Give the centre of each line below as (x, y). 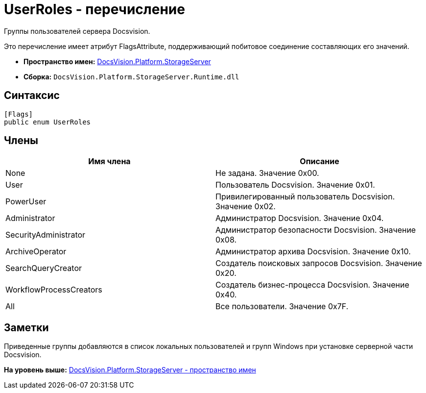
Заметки (26, 327)
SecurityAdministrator (46, 235)
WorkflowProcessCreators (54, 290)
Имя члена (109, 161)
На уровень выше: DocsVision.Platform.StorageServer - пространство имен (130, 370)
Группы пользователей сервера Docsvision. (77, 31)
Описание (319, 161)
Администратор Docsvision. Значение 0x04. (300, 218)
